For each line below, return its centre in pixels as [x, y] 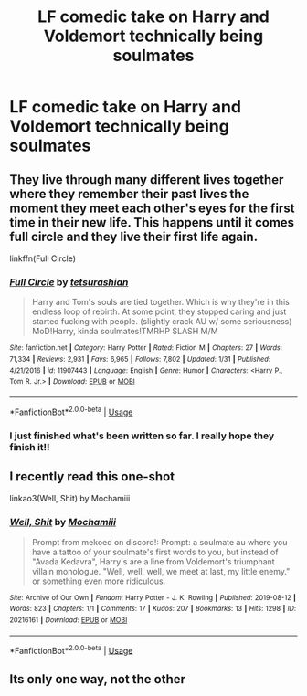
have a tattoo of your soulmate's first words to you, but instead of [155, 552]
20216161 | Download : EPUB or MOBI [69, 620]
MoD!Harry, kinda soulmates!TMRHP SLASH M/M [125, 332]
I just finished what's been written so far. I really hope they [142, 436]
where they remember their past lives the [129, 194]
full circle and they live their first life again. [134, 236]
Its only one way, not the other [97, 679]
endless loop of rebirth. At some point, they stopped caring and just [159, 311]
